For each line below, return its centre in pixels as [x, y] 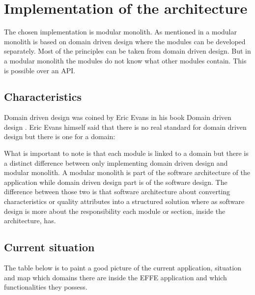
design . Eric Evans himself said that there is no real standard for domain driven [125, 127]
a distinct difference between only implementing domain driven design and [116, 162]
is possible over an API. [40, 70]
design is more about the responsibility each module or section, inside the [115, 211]
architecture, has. [30, 221]
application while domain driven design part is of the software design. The [116, 182]
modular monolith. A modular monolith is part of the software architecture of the [127, 172]
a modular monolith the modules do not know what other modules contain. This [125, 60]
